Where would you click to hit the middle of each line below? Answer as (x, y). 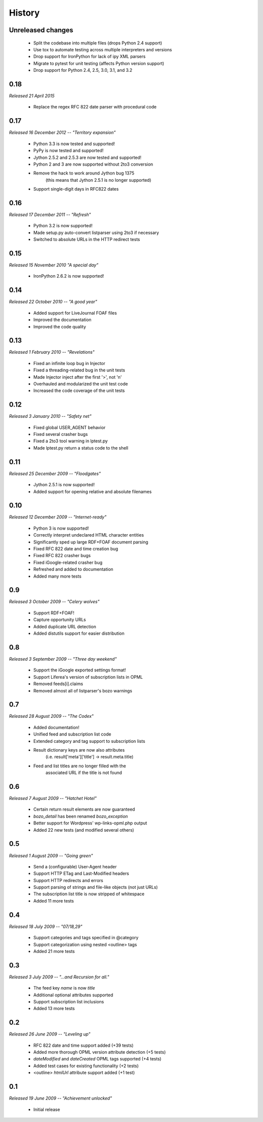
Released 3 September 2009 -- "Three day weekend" (63, 659)
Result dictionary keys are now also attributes (79, 750)
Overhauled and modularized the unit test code (81, 384)
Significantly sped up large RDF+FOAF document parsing (91, 542)
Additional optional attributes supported (73, 995)
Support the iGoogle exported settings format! (80, 670)
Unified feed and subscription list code (72, 734)
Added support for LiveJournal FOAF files (75, 313)
